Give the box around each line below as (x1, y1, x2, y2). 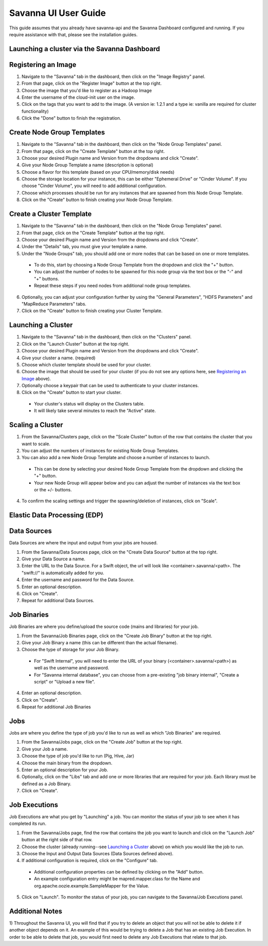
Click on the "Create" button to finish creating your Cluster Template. (21, 308, 163, 314)
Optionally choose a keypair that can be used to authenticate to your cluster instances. (21, 383, 199, 389)
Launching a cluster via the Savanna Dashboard (9, 45, 160, 53)
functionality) (21, 108, 49, 114)
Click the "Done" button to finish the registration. (21, 115, 122, 121)
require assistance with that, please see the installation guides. (9, 31, 138, 37)
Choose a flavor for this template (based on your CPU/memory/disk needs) (21, 169, 175, 175)
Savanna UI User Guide (9, 7, 106, 18)
